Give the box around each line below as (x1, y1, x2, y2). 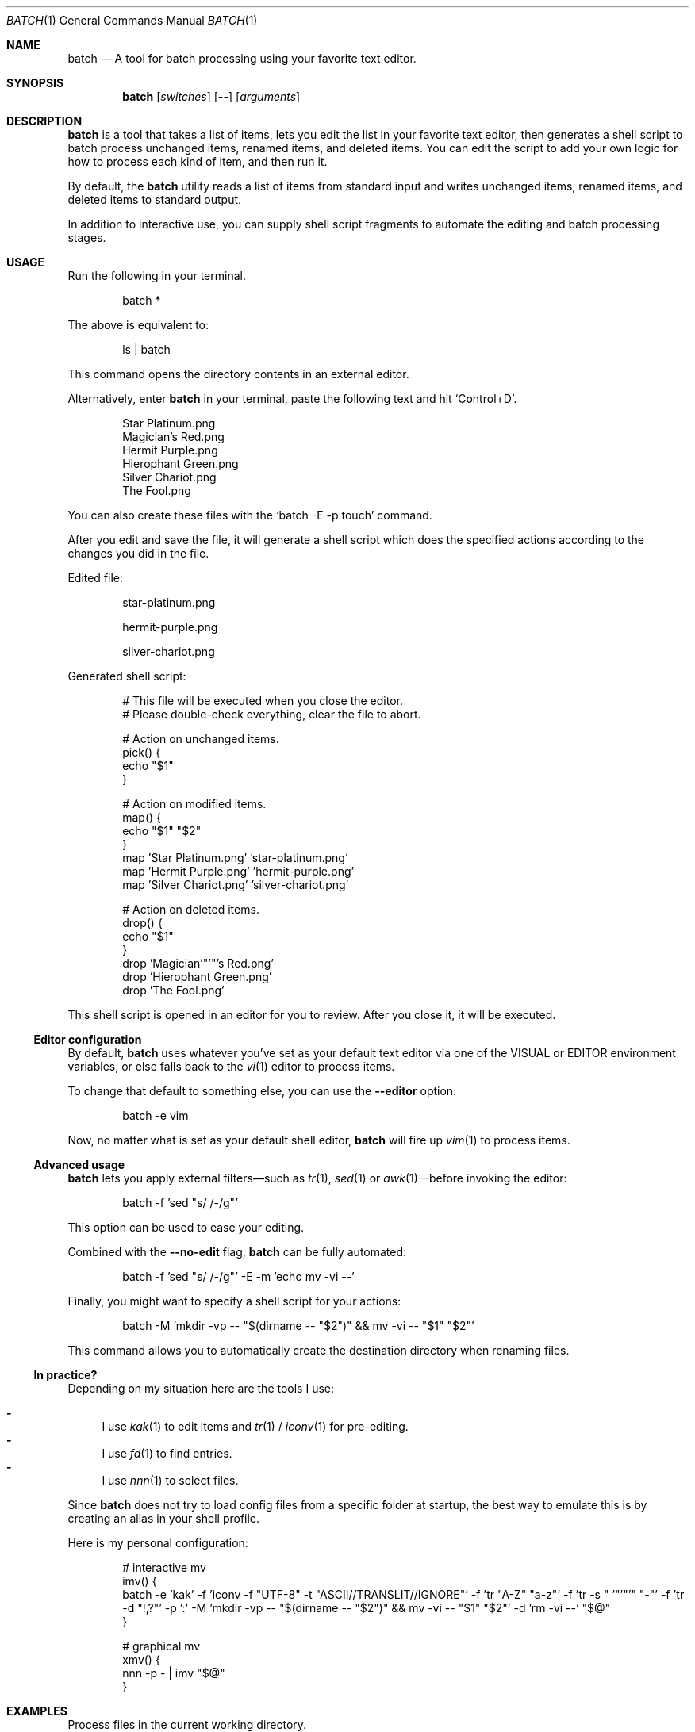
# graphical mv (122, 1639, 201, 1653)
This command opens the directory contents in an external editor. (67, 367, 409, 381)
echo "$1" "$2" (122, 824, 202, 837)
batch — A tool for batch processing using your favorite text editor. (67, 52, 417, 65)
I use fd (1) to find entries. (102, 1447, 232, 1460)
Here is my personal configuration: (67, 1536, 248, 1550)
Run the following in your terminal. (67, 269, 246, 282)
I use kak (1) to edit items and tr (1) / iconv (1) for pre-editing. (102, 1420, 409, 1433)
